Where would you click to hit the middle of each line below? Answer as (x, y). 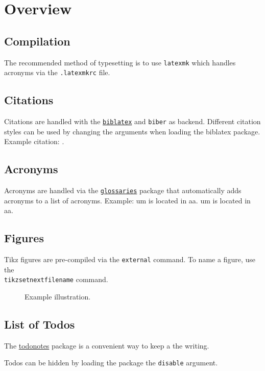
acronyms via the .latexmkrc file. (57, 72)
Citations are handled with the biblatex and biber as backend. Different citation (132, 121)
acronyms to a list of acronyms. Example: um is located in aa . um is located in (127, 200)
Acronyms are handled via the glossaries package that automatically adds (123, 190)
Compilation (37, 41)
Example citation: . (34, 141)
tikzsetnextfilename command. (56, 279)
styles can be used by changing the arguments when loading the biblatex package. (132, 131)
